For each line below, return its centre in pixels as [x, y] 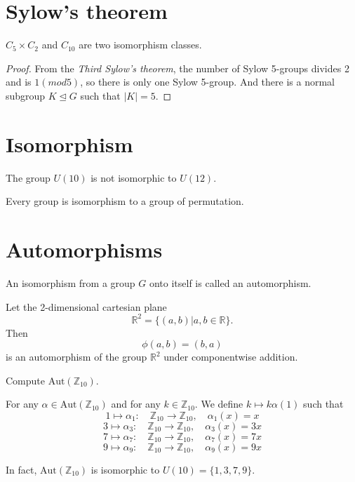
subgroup [26, 95]
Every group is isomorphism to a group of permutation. [125, 201]
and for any [136, 404]
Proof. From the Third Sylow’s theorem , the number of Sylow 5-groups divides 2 [177, 68]
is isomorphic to [125, 469]
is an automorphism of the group [76, 357]
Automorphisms [84, 249]
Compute [25, 380]
